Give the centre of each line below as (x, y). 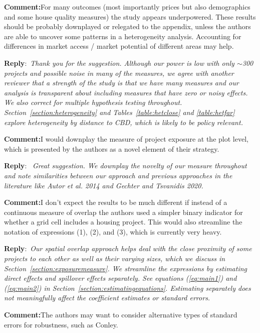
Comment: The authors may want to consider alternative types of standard (121, 315)
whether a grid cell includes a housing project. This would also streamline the (123, 222)
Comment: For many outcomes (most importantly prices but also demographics (127, 7)
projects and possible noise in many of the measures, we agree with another (119, 73)
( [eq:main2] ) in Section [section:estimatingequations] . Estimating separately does (127, 288)
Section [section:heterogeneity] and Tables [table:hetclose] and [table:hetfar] (119, 112)
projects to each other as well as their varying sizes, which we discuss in (115, 258)
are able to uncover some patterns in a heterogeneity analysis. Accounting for (123, 36)
